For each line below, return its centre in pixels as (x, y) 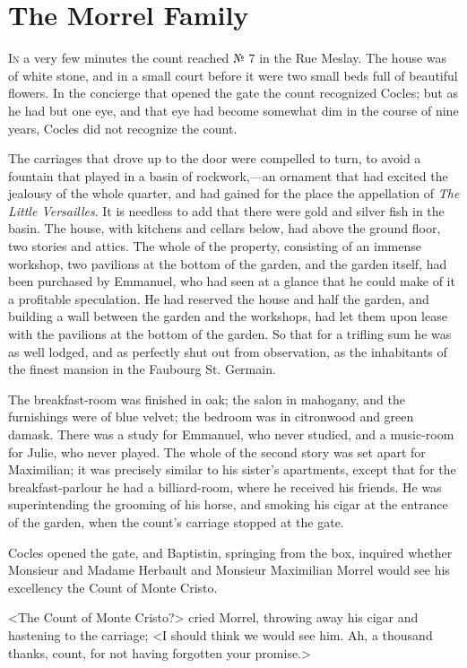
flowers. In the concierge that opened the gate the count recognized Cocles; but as (233, 93)
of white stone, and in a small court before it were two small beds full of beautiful (233, 75)
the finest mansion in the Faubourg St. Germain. (142, 369)
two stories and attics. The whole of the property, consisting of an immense (215, 246)
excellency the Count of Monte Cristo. (113, 587)
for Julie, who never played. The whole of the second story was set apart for (217, 451)
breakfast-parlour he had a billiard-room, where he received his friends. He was (225, 486)
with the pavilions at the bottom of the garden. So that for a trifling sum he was (230, 334)
